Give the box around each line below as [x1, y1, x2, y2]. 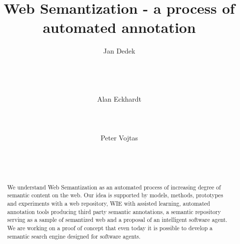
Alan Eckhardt [97, 94, 142, 104]
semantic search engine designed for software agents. [7, 232, 141, 240]
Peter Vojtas [100, 132, 138, 142]
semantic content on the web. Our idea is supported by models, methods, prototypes [7, 191, 223, 199]
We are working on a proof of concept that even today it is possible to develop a [7, 224, 213, 232]
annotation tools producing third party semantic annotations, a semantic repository [7, 207, 221, 216]
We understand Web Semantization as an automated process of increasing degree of [7, 183, 221, 191]
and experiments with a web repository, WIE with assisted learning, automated [7, 199, 210, 208]
